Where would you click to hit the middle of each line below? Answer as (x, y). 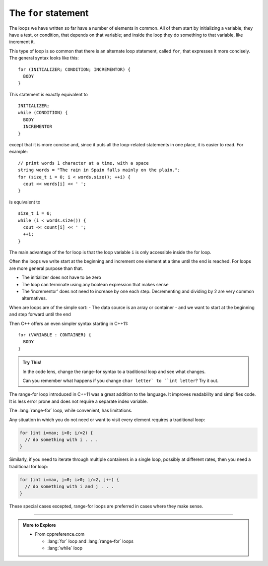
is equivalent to (25, 202)
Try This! (32, 363)
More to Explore (39, 525)
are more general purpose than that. (46, 268)
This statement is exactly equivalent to (48, 94)
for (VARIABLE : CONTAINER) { (55, 335)
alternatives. (34, 298)
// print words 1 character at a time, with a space (83, 163)
